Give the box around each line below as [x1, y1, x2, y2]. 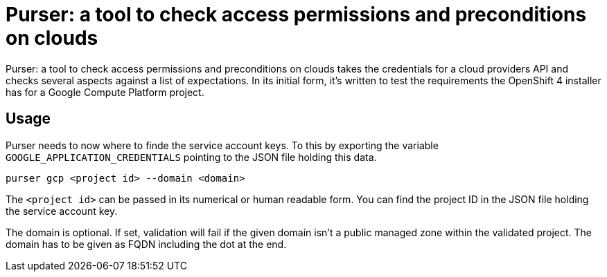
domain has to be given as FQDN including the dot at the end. [6, 238, 287, 250]
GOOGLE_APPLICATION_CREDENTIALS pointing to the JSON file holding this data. [6, 151, 377, 163]
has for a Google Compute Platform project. [6, 86, 204, 98]
